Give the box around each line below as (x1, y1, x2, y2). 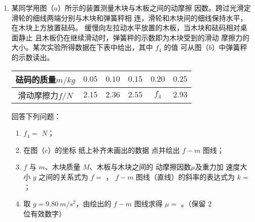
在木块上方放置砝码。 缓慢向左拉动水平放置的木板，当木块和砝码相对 (11, 22, 240, 33)
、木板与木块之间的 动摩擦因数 (89, 161, 191, 172)
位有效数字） (23, 208, 66, 218)
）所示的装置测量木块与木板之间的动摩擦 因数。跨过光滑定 (58, 3, 251, 13)
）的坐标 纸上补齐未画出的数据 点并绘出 (47, 144, 180, 155)
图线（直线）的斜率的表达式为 (136, 171, 235, 182)
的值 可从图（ (164, 42, 209, 52)
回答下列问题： (11, 110, 61, 121)
